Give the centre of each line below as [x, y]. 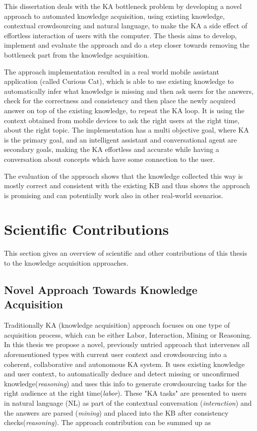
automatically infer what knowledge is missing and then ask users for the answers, [129, 91]
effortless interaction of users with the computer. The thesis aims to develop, [121, 35]
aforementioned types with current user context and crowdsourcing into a [116, 354]
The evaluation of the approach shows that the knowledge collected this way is [124, 176]
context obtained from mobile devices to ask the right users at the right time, [122, 120]
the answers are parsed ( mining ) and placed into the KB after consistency [116, 412]
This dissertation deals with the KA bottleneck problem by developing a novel [123, 6]
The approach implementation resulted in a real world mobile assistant [112, 71]
